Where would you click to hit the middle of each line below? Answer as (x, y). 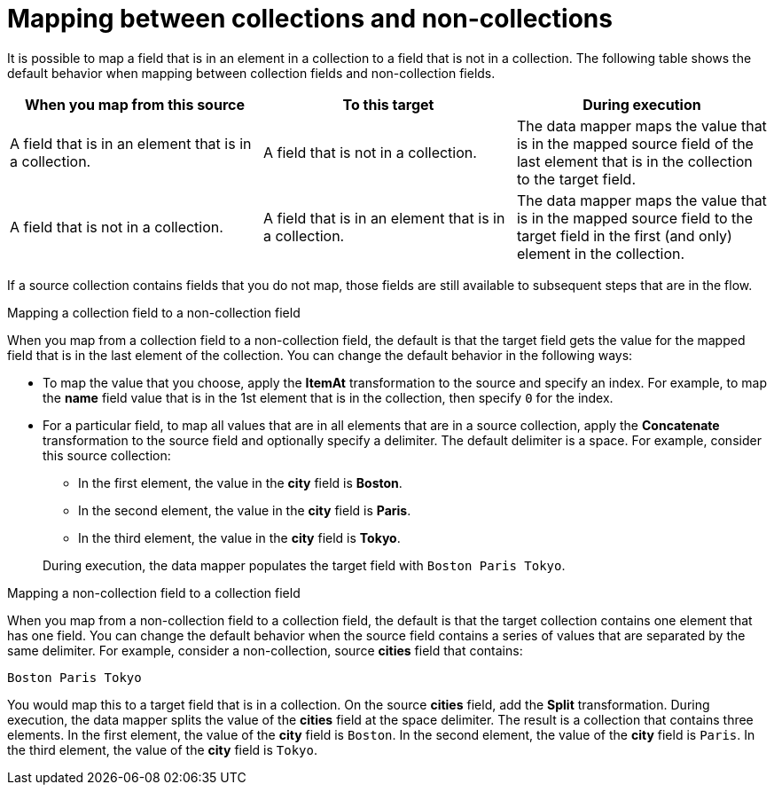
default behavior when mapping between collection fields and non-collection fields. (251, 73)
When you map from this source (135, 104)
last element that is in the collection (634, 161)
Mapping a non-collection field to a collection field (154, 592)
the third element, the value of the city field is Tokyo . (162, 749)
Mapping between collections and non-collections (310, 19)
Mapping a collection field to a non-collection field (154, 312)
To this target (388, 104)
